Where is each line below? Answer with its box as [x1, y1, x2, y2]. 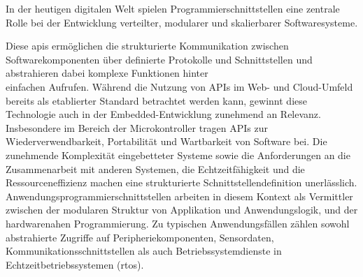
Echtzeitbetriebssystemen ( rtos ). [6, 257, 144, 271]
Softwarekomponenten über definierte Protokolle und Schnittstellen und [6, 52, 313, 66]
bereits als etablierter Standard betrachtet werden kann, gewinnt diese [6, 93, 307, 107]
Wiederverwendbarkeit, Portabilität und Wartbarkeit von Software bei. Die [6, 134, 327, 149]
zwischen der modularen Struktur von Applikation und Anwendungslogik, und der [6, 202, 358, 217]
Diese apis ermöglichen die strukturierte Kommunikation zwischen [6, 38, 289, 53]
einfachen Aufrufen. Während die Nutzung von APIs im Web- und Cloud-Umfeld [6, 79, 353, 93]
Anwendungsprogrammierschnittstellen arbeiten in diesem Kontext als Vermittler [6, 188, 353, 203]
